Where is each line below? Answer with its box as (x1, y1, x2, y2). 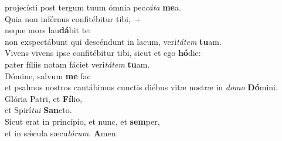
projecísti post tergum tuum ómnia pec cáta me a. (5, 1, 181, 13)
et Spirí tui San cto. (5, 104, 72, 116)
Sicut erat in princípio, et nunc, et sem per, (5, 115, 160, 127)
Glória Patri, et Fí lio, (5, 92, 83, 104)
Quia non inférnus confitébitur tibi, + (5, 12, 141, 24)
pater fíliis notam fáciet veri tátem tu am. (5, 58, 150, 70)
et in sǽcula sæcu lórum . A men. (5, 126, 118, 139)
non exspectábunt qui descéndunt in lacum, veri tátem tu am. (5, 35, 222, 47)
